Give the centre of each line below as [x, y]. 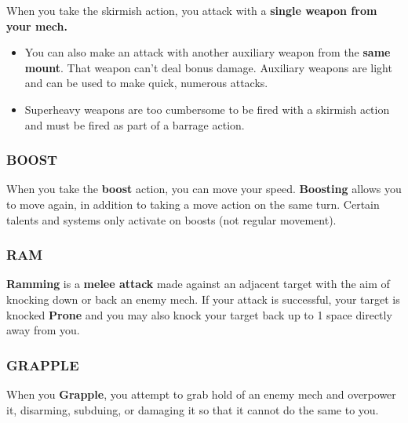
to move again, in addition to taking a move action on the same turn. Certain [193, 204]
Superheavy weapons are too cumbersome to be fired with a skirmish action [207, 109]
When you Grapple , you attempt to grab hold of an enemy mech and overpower [201, 394]
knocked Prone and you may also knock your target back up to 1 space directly [199, 314]
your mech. [37, 26]
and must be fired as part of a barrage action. [135, 124]
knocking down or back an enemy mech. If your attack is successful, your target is [203, 299]
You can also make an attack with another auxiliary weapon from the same [208, 52]
